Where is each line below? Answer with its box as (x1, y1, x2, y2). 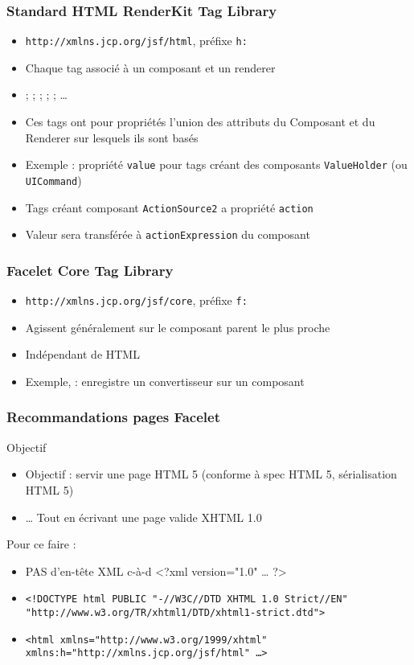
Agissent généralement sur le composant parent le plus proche (25, 318, 330, 335)
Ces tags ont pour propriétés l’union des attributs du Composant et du (25, 113, 375, 130)
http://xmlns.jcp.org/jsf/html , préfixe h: (25, 32, 248, 49)
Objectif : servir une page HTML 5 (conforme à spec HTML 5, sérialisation (25, 466, 397, 482)
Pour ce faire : (6, 536, 76, 552)
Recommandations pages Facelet (6, 407, 221, 427)
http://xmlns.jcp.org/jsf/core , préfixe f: (25, 292, 248, 309)
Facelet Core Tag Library (6, 260, 174, 280)
